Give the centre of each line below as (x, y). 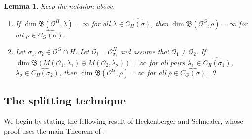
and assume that (145, 51)
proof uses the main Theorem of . (55, 130)
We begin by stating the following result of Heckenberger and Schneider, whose (124, 121)
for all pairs (167, 62)
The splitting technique (65, 100)
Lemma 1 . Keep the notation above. (60, 6)
